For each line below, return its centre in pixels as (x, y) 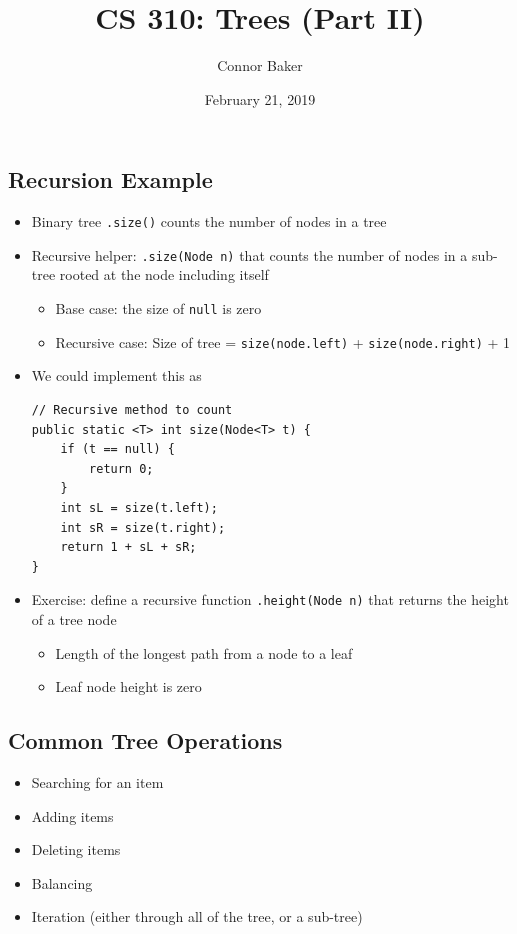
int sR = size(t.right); (143, 527)
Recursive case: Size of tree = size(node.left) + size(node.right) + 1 (283, 341)
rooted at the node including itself (164, 274)
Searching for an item (97, 781)
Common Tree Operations (145, 740)
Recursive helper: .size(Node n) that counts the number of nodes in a (249, 254)
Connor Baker (260, 65)
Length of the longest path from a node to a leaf (204, 652)
